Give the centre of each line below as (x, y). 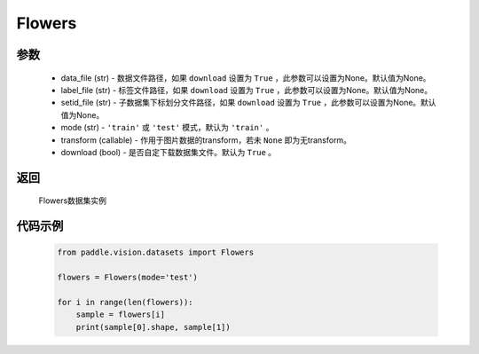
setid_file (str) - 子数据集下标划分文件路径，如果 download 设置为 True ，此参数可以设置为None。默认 (248, 103)
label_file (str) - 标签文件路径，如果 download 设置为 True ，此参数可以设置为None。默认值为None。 (247, 90)
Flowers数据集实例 (72, 201)
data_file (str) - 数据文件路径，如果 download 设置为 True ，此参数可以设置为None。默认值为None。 (246, 78)
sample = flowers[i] (121, 315)
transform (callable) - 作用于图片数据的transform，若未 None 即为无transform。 (206, 140)
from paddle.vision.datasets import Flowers (156, 252)
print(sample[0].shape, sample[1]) (153, 327)
